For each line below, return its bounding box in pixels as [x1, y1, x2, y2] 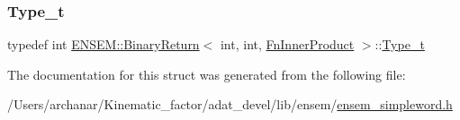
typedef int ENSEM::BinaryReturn [7, 35, 200, 54]
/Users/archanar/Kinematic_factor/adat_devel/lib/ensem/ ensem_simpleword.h [7, 95, 453, 114]
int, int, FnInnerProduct [220, 35, 355, 54]
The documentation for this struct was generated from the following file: [7, 64, 406, 83]
